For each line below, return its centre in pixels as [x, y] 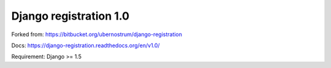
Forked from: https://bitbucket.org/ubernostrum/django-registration [97, 34]
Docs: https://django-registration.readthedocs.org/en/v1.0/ [86, 45]
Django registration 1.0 [70, 16]
